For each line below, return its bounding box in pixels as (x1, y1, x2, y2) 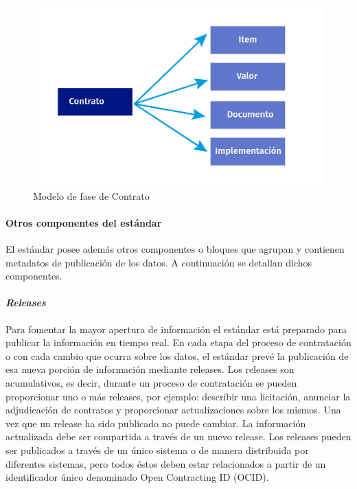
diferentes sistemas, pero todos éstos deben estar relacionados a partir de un (5, 456, 326, 470)
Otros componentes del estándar (5, 215, 162, 229)
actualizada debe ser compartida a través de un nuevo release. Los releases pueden (5, 429, 352, 444)
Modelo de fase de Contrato (33, 188, 150, 203)
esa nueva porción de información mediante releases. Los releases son (5, 362, 295, 376)
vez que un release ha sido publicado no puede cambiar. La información (5, 416, 306, 430)
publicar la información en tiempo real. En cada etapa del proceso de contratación (5, 335, 352, 350)
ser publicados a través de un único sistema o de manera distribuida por (5, 442, 309, 457)
